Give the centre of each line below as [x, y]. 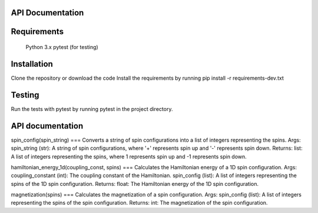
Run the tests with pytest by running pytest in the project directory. [92, 109]
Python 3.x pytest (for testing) [62, 47]
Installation [32, 64]
